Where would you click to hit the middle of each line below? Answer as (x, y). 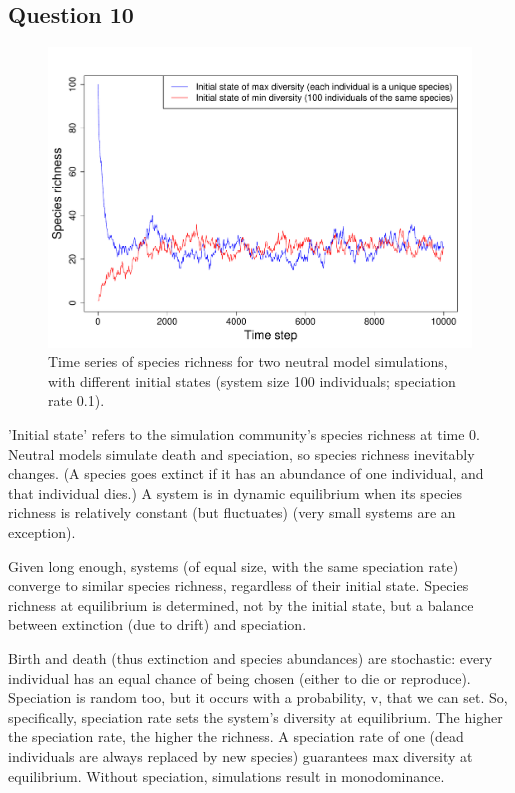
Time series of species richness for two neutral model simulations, (248, 361)
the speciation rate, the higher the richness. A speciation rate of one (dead (236, 736)
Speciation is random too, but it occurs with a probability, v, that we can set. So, (258, 697)
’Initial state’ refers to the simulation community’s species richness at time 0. (244, 434)
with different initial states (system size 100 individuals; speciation (252, 380)
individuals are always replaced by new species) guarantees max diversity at (240, 755)
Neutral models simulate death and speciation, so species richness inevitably (241, 453)
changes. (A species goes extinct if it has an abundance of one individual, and (246, 473)
